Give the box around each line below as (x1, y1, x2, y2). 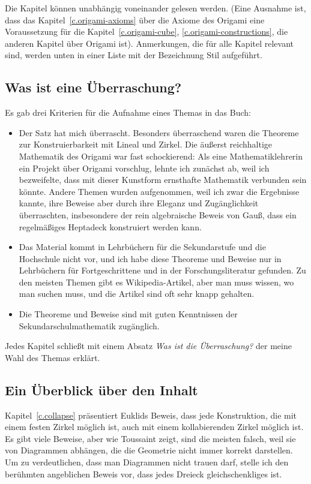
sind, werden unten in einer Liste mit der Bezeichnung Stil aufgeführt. (5, 49, 262, 61)
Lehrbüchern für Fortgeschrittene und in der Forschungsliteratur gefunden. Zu (19, 264, 306, 276)
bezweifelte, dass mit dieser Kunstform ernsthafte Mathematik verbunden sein (19, 173, 307, 186)
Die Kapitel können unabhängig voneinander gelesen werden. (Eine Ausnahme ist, (5, 2, 306, 14)
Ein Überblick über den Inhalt (5, 380, 198, 399)
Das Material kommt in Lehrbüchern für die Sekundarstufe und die (19, 241, 266, 253)
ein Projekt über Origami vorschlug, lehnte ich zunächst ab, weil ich (19, 161, 270, 174)
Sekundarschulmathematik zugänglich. (19, 319, 160, 332)
